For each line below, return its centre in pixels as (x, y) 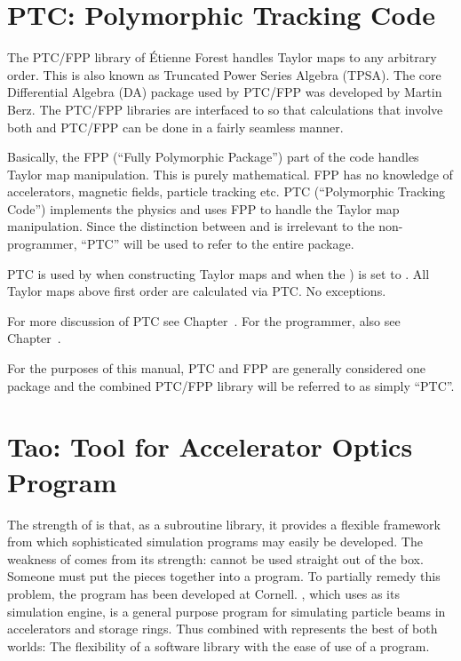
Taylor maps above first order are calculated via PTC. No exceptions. (197, 291)
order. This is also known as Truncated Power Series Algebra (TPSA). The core (224, 74)
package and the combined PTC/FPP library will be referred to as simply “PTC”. (231, 385)
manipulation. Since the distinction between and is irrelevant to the (191, 226)
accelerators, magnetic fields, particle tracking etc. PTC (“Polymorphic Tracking (227, 191)
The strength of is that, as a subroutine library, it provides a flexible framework (224, 524)
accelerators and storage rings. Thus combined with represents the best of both (223, 629)
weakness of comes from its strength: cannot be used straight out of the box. (215, 558)
